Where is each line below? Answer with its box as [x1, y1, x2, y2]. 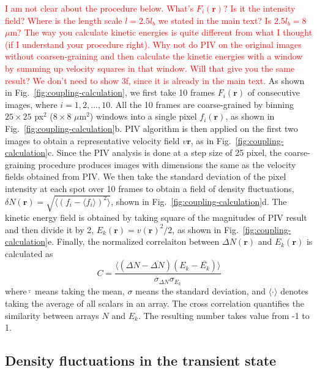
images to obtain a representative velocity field [5, 134, 180, 147]
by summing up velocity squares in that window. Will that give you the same [5, 61, 295, 74]
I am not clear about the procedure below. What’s [5, 2, 194, 14]
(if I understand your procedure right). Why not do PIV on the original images [5, 37, 302, 50]
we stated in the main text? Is [158, 13, 272, 26]
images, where [5, 98, 58, 110]
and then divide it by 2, [5, 223, 94, 236]
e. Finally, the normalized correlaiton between [48, 235, 220, 248]
